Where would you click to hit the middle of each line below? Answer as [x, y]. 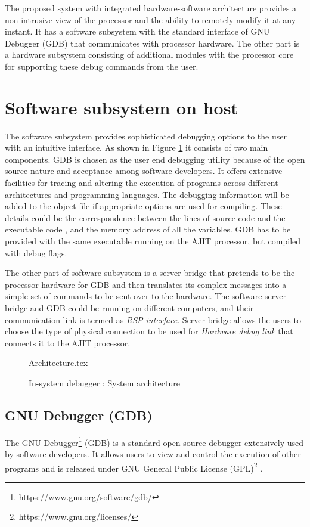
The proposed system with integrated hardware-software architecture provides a [151, 8]
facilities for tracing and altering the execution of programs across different [142, 183]
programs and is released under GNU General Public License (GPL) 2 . [134, 467]
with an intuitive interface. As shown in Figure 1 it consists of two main [137, 148]
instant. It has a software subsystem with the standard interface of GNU [137, 31]
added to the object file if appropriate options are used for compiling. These [143, 206]
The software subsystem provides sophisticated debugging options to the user [146, 136]
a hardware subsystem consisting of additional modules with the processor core [149, 55]
